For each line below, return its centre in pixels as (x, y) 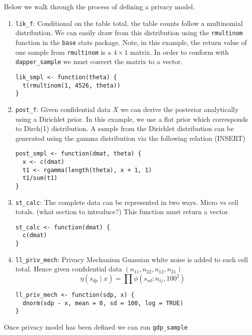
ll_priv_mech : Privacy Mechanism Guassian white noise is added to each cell (132, 259)
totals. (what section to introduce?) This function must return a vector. (123, 212)
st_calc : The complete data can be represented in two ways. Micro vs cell (127, 202)
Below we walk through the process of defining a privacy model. (99, 6)
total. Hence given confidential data (69, 269)
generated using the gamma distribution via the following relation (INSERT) (130, 138)
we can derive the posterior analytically (180, 109)
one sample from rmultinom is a (63, 52)
